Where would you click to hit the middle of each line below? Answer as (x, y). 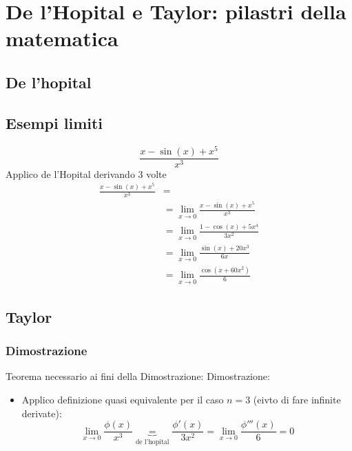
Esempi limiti (54, 122)
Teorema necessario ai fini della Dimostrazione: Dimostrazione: (138, 376)
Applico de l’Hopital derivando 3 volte (86, 173)
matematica (62, 38)
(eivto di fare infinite (297, 400)
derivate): (42, 413)
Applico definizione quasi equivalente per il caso (123, 400)
